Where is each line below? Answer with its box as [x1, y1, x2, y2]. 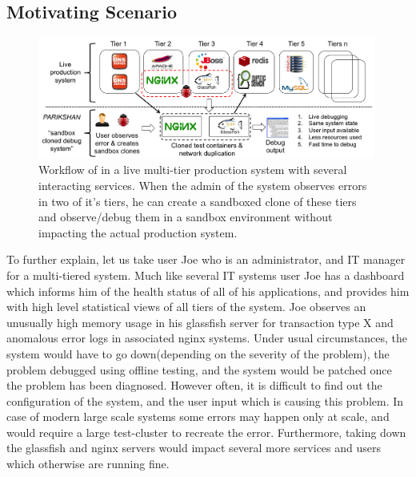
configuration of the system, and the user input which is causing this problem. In [6, 392, 404, 409]
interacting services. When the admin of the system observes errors [38, 176, 367, 193]
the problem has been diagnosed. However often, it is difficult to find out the [6, 377, 382, 394]
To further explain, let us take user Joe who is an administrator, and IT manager [6, 251, 406, 268]
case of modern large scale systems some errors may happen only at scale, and [6, 408, 390, 425]
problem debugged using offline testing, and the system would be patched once [6, 361, 392, 378]
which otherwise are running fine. [6, 455, 170, 472]
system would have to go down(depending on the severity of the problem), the [6, 345, 390, 362]
